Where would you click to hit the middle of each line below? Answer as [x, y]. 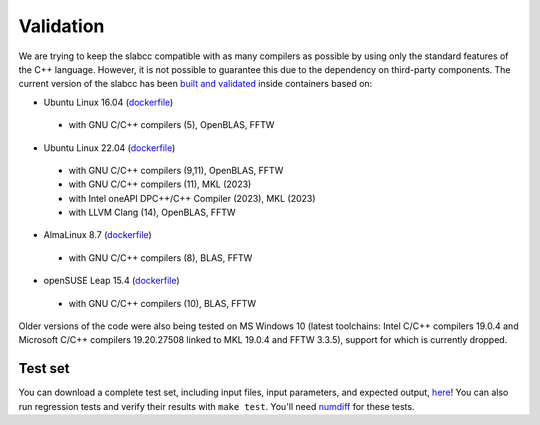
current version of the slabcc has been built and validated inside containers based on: [195, 84]
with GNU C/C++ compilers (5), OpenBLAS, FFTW [171, 125]
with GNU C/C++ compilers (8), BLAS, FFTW [160, 257]
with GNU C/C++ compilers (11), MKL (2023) [160, 184]
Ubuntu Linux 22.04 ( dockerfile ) [109, 147]
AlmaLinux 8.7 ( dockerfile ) [97, 235]
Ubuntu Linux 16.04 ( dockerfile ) [108, 102]
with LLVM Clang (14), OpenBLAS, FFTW [152, 212]
